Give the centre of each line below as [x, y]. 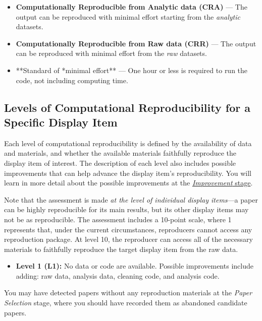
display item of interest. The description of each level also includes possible [120, 163]
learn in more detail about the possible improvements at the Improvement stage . [128, 183]
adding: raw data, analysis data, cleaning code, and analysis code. [118, 275]
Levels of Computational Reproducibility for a [127, 107]
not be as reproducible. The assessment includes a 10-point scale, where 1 [118, 219]
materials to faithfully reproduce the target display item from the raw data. [121, 249]
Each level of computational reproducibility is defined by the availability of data [128, 143]
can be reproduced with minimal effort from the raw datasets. [111, 53]
